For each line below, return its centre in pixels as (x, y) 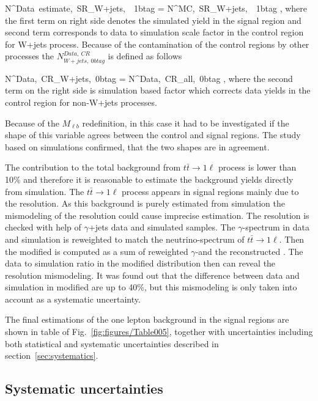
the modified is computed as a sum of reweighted (97, 251)
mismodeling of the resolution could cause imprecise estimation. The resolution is (157, 215)
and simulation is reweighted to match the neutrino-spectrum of (125, 239)
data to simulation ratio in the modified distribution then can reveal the (140, 263)
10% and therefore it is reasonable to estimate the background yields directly (149, 179)
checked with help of (43, 227)
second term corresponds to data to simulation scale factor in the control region (154, 32)
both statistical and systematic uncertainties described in (112, 343)
